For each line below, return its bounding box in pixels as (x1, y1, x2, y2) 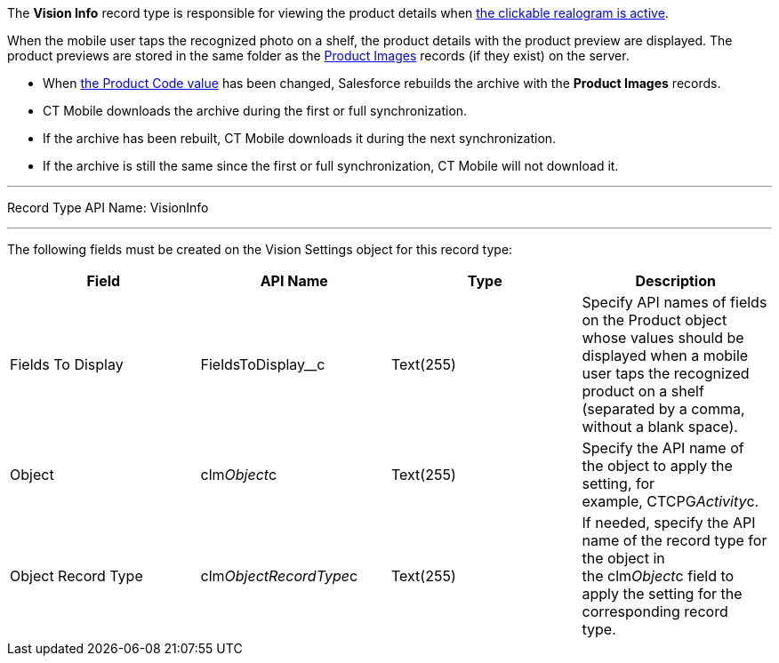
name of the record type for (582, 531, 767, 549)
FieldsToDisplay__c (200, 355, 325, 373)
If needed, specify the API (582, 514, 756, 531)
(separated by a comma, (582, 400, 745, 418)
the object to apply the (582, 457, 733, 475)
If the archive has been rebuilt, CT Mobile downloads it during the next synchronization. (43, 131, 557, 146)
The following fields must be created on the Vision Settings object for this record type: (7, 242, 513, 257)
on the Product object (582, 311, 727, 329)
